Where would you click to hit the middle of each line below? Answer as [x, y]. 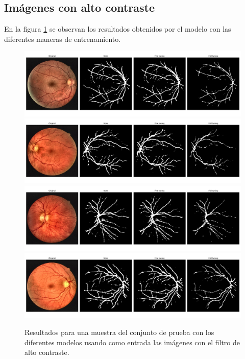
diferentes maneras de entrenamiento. [63, 39]
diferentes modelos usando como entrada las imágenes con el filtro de [132, 342]
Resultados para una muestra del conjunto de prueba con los [119, 332]
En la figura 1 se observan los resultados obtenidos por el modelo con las [118, 29]
